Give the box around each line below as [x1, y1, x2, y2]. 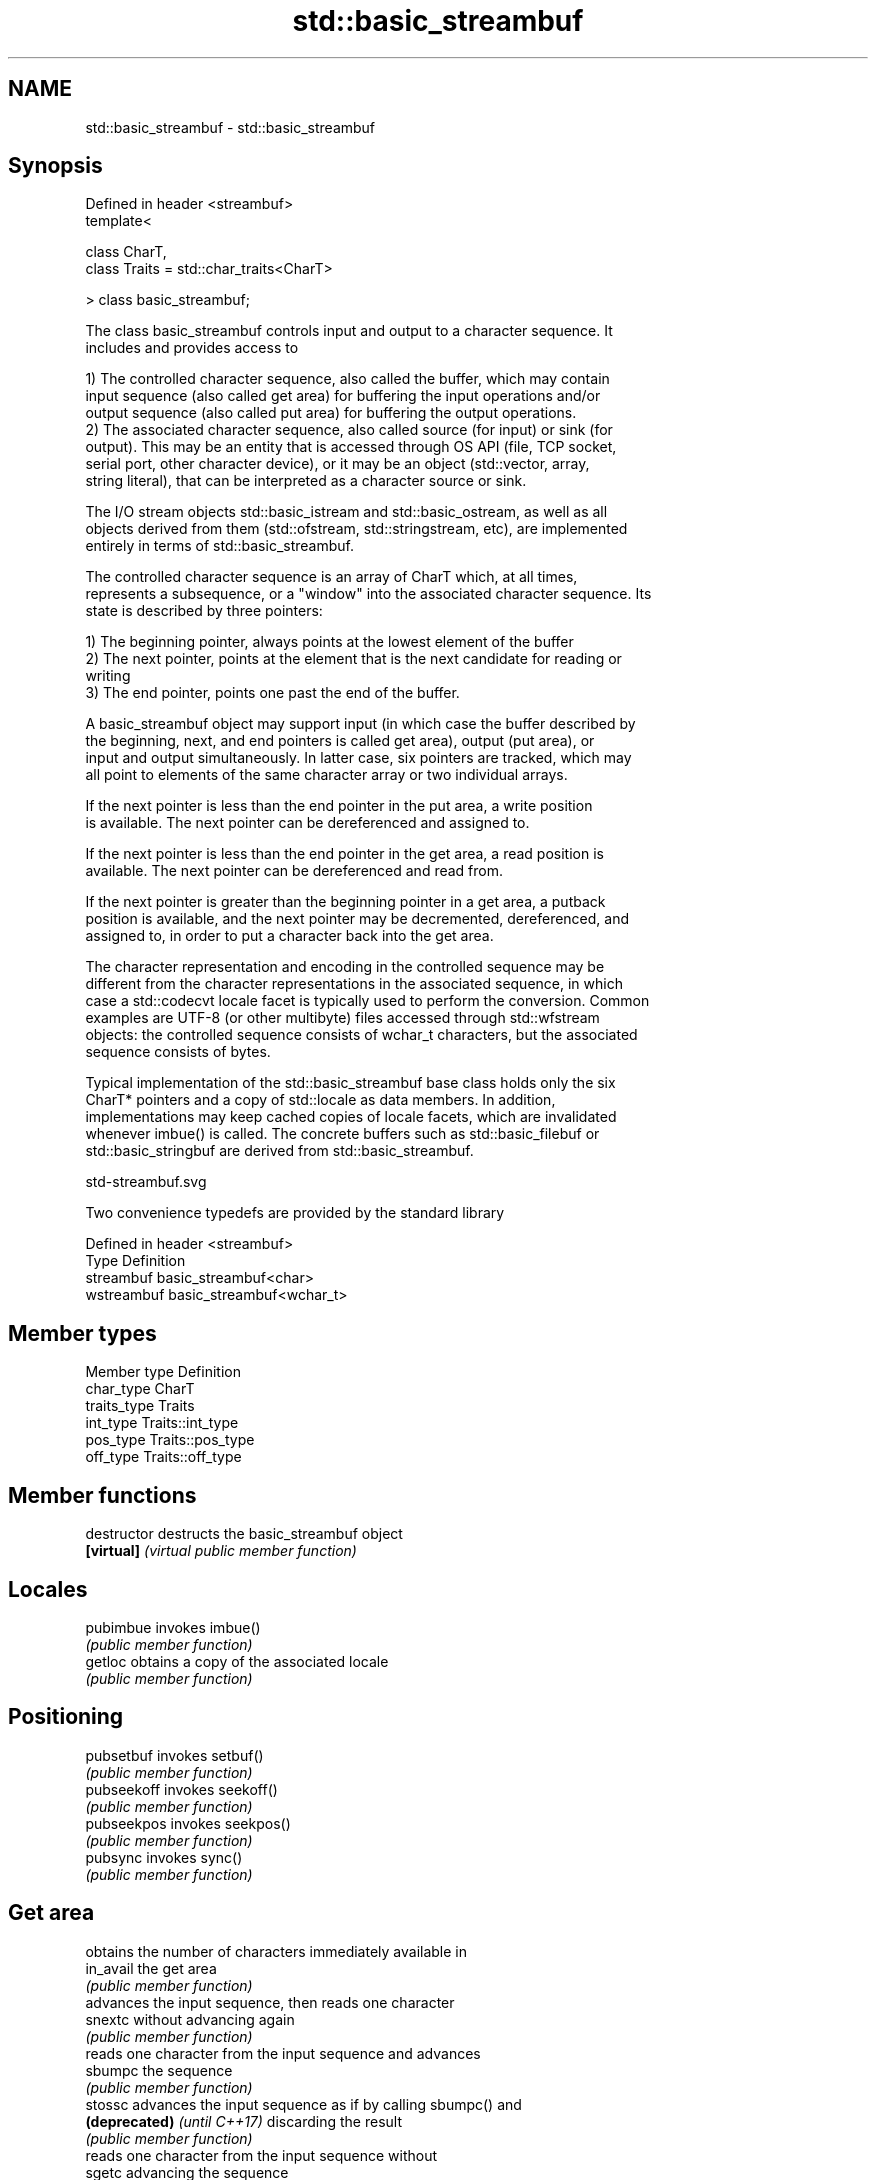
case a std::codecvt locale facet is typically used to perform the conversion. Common [85, 992, 650, 1010]
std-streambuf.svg [85, 1173, 207, 1191]
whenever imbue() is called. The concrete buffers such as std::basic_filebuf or [85, 1125, 600, 1143]
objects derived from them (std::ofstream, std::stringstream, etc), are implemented [85, 520, 628, 538]
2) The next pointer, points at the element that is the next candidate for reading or [85, 650, 622, 668]
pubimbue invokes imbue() [85, 1618, 261, 1636]
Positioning [8, 1704, 124, 1730]
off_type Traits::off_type [85, 1448, 242, 1466]
